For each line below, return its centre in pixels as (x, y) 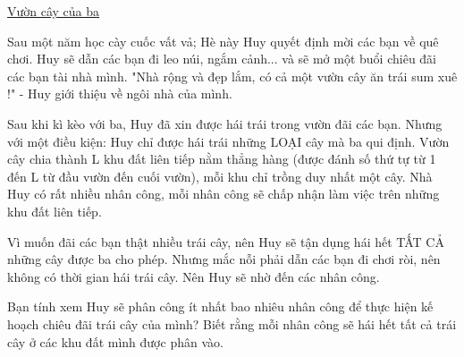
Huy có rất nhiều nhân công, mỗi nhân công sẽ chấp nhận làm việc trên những (224, 194)
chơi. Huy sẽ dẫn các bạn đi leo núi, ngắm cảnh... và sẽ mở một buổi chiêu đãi (222, 59)
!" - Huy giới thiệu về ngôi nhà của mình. (120, 93)
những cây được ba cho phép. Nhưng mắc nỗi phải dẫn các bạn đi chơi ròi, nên (224, 259)
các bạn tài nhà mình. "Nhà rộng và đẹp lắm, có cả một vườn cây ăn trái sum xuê (232, 76)
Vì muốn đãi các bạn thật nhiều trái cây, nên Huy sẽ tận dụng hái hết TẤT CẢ (226, 241)
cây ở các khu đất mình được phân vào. (115, 341)
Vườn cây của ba (54, 11)
